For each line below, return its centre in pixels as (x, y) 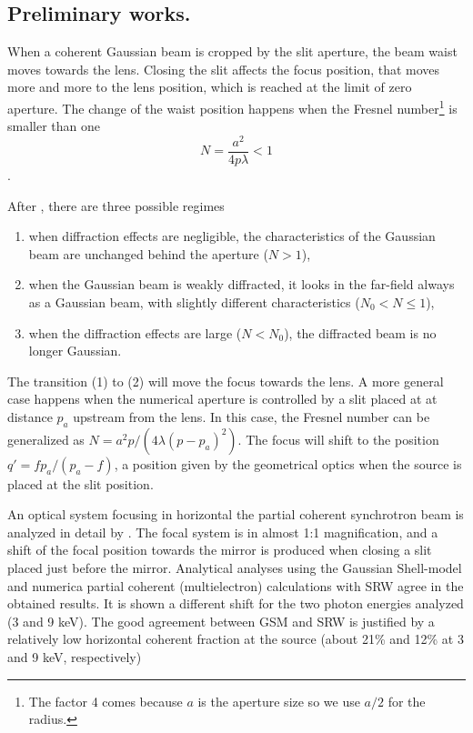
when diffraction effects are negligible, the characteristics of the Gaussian (232, 236)
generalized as (46, 439)
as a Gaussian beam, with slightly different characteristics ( (194, 301)
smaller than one (54, 126)
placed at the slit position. (81, 483)
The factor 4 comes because (106, 701)
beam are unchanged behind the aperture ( (148, 253)
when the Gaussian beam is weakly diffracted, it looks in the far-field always (242, 284)
